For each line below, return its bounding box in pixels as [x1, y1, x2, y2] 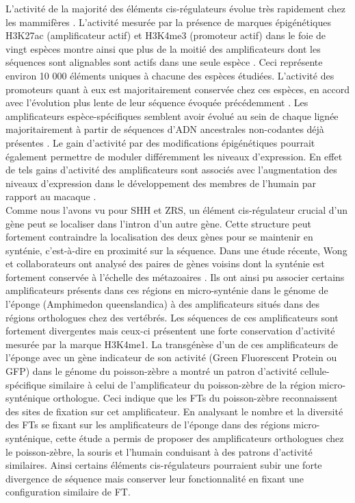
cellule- [300, 364, 330, 378]
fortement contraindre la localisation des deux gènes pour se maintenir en [5, 230, 313, 244]
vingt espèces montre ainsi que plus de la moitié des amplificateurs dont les [5, 41, 321, 56]
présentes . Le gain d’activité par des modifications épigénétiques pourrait [5, 135, 315, 149]
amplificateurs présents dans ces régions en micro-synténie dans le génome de [5, 283, 328, 297]
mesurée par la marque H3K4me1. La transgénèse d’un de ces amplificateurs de [5, 336, 339, 351]
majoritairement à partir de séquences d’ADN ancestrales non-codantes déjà [5, 122, 324, 136]
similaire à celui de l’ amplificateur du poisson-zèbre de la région [49, 377, 316, 391]
